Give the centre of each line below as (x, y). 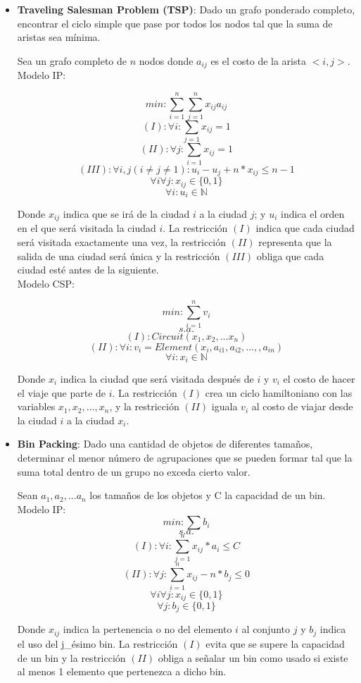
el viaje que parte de (62, 392)
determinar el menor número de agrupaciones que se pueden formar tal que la (185, 457)
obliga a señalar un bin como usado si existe (253, 657)
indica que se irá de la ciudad (126, 213)
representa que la (295, 242)
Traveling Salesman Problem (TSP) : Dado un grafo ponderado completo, (186, 9)
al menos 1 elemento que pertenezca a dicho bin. (122, 671)
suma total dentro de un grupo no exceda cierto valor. (134, 471)
